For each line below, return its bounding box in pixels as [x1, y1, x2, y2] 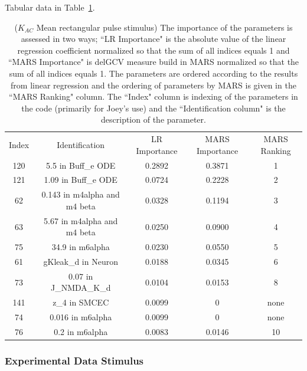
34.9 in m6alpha [51, 241, 110, 253]
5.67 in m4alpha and [44, 214, 118, 226]
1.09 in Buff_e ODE [44, 173, 117, 186]
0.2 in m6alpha [54, 326, 108, 337]
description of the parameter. [101, 113, 206, 126]
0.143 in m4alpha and [41, 188, 120, 201]
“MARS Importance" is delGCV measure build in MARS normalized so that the [8, 55, 299, 68]
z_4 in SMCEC [53, 296, 109, 308]
